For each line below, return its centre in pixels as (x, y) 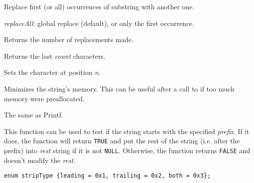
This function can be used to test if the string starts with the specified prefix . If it (127, 131)
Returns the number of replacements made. (69, 39)
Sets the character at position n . (52, 72)
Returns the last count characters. (55, 56)
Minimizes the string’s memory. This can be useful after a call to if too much (119, 88)
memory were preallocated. (44, 98)
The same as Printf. (34, 115)
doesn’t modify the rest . (40, 160)
